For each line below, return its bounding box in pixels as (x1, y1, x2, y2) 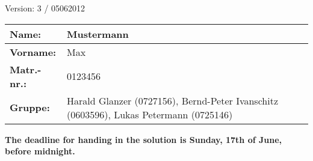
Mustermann (66, 26, 129, 41)
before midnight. (5, 145, 75, 157)
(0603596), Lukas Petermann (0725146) (66, 107, 233, 121)
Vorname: (10, 44, 57, 59)
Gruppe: (10, 100, 50, 115)
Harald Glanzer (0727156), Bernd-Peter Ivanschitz (66, 93, 278, 108)
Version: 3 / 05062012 (5, 2, 85, 14)
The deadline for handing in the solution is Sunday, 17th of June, (5, 133, 282, 145)
